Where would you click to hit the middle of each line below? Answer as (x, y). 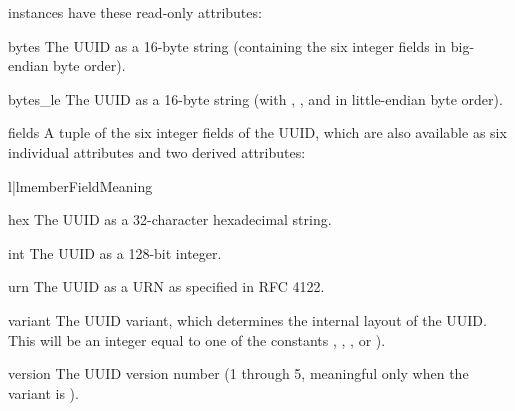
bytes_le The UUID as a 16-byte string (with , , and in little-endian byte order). (255, 98)
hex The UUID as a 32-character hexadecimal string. (170, 219)
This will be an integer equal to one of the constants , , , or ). (197, 339)
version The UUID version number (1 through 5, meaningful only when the (238, 373)
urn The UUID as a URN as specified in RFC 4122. (166, 286)
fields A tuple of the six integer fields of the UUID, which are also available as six (257, 132)
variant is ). (43, 392)
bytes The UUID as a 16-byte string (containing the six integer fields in (227, 45)
